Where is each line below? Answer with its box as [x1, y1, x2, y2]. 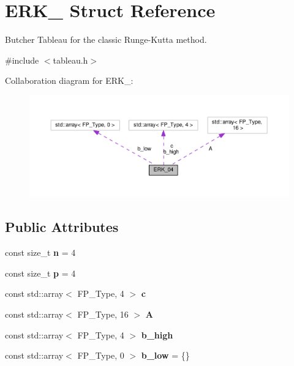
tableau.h [53, 53, 88, 66]
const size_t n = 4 [5, 246, 76, 259]
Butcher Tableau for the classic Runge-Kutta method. [5, 33, 207, 46]
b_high [141, 328, 173, 341]
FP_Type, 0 [77, 349, 124, 362]
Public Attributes [5, 217, 119, 236]
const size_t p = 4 [5, 266, 76, 279]
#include [5, 53, 39, 66]
